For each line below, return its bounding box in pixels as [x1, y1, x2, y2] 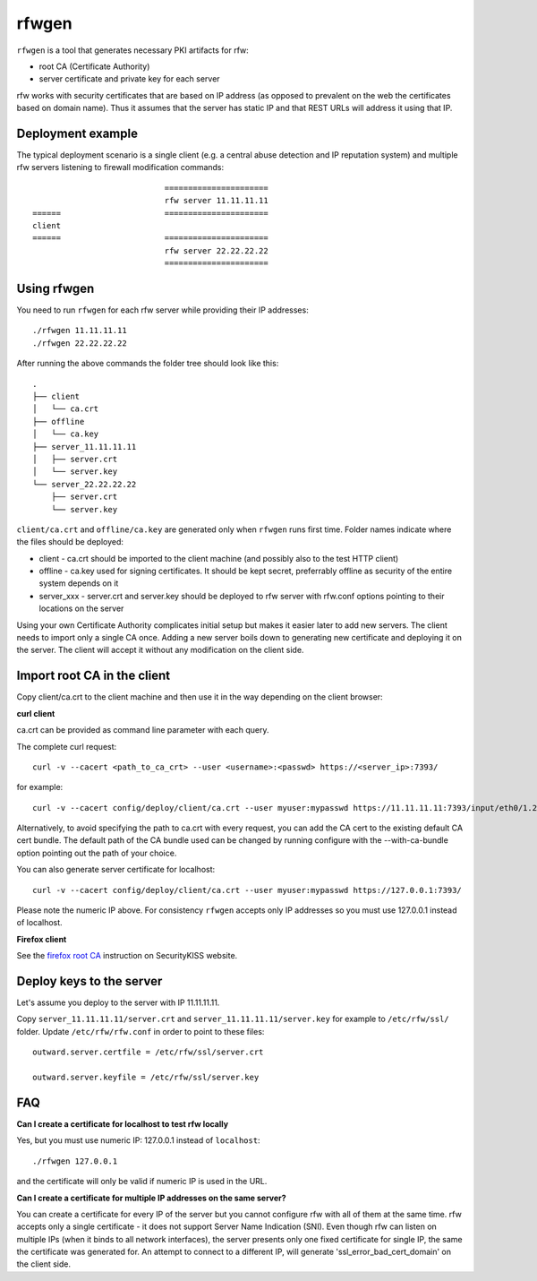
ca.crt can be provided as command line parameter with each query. [16, 725, 269, 735]
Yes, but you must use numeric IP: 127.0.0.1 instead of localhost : [16, 1135, 260, 1146]
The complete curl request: [16, 741, 117, 752]
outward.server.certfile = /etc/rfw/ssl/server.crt [32, 1047, 264, 1057]
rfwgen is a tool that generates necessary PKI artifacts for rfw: [16, 45, 250, 56]
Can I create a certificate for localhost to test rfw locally [16, 1118, 228, 1129]
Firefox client [16, 933, 67, 944]
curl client [16, 708, 55, 718]
